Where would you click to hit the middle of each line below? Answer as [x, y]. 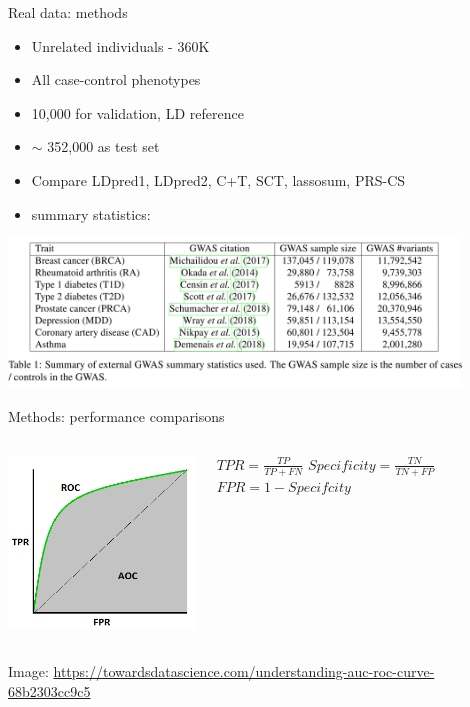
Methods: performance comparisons [116, 416]
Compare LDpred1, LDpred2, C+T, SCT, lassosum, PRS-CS [218, 179]
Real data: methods [68, 12]
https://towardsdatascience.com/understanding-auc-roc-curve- [244, 671]
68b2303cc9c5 [49, 690]
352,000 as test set [103, 146]
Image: [28, 671]
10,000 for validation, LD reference [137, 112]
